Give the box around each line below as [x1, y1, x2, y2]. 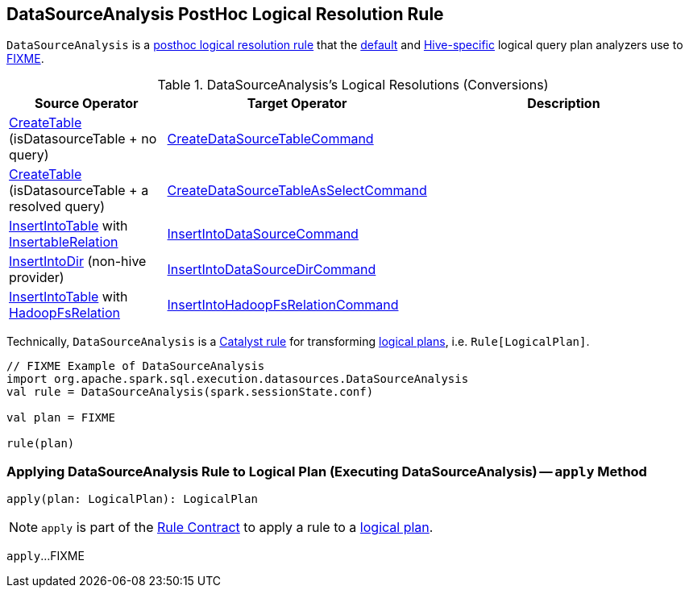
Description [527, 95, 600, 112]
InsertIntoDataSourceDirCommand [167, 261, 376, 278]
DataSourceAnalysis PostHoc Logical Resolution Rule [6, 4, 444, 24]
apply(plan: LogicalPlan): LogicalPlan [6, 492, 258, 506]
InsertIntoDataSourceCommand [167, 226, 359, 243]
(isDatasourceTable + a [9, 182, 149, 199]
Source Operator [34, 95, 139, 112]
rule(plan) [6, 437, 75, 451]
